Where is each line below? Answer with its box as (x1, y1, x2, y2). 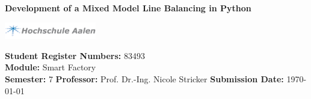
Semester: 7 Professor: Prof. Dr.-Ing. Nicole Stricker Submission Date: (5, 72, 284, 85)
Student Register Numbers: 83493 (5, 49, 145, 61)
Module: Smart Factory (5, 61, 96, 73)
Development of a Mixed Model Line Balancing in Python (5, 2, 251, 14)
